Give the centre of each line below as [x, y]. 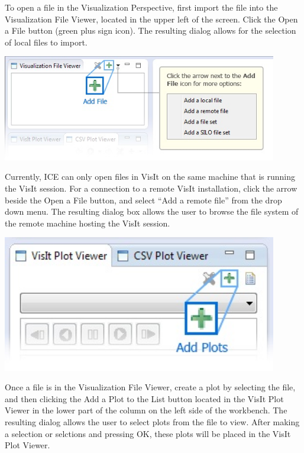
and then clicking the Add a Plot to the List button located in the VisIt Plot [144, 398]
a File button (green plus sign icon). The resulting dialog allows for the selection [151, 30]
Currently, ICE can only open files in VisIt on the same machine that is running [150, 177]
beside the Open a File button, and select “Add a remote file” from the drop [143, 200]
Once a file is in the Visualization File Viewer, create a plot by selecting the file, [150, 387]
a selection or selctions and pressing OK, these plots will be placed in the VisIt [148, 433]
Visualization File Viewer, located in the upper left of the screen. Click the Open [151, 19]
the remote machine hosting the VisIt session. [88, 223]
